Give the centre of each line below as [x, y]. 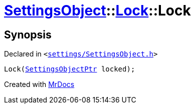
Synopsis [28, 34]
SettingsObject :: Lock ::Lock [97, 10]
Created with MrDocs [39, 84]
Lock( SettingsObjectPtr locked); [70, 69]
